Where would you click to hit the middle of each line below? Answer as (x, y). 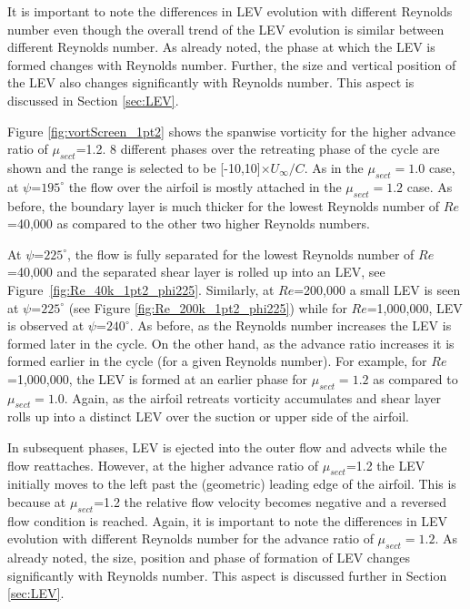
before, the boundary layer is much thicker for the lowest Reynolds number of (224, 205)
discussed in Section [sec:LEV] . (93, 100)
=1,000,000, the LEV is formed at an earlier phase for (158, 378)
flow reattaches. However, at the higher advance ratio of (163, 465)
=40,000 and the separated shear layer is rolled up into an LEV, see (196, 272)
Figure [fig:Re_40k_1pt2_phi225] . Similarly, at (141, 289)
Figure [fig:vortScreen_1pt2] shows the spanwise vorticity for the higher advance (232, 131)
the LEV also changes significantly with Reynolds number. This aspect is (211, 82)
